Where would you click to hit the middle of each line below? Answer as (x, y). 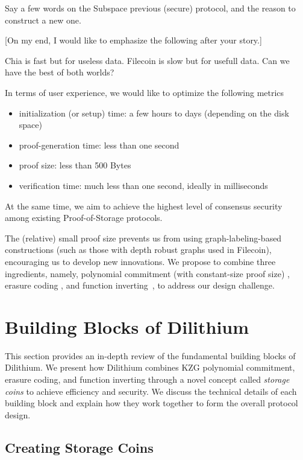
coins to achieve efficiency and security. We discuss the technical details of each (151, 391)
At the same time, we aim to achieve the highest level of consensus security (144, 206)
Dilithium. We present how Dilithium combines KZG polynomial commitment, (150, 367)
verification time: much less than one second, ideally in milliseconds (143, 185)
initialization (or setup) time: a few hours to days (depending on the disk (154, 113)
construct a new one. (43, 20)
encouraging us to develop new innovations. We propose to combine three (140, 261)
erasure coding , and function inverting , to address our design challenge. (140, 285)
